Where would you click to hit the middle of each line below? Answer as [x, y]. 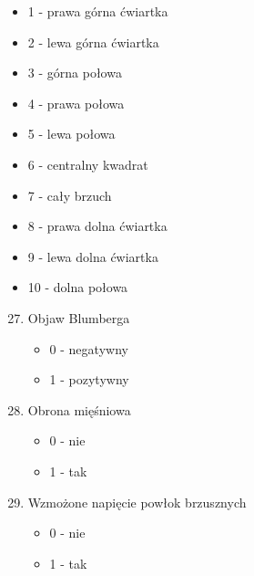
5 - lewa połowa [71, 134]
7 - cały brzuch [70, 195]
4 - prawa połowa [76, 103]
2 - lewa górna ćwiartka [93, 42]
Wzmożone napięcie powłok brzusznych [137, 502]
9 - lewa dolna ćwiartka [93, 256]
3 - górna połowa [75, 73]
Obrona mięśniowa [79, 409]
